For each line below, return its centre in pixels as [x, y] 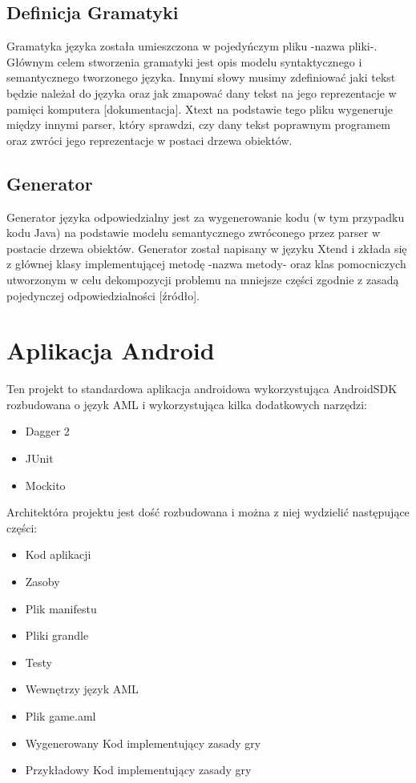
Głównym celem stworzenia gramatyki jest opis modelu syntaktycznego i [184, 61]
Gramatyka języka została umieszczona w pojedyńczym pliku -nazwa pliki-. [192, 46]
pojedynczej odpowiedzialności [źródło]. [103, 295]
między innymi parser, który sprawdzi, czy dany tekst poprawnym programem [198, 124]
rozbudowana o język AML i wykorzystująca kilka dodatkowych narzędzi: [187, 404]
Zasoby [42, 581]
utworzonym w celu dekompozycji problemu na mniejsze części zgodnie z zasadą [203, 279]
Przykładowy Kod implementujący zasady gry [138, 770]
